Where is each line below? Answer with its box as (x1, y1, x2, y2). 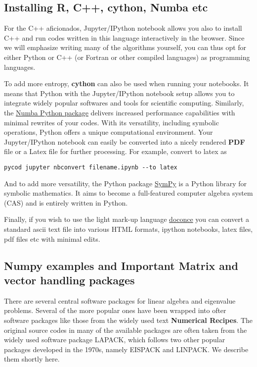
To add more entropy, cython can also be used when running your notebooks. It (4, 78, 249, 89)
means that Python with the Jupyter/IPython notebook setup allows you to (4, 88, 235, 98)
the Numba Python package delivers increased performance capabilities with (4, 107, 235, 117)
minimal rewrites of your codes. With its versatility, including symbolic (4, 117, 219, 127)
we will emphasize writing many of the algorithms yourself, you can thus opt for (4, 42, 247, 52)
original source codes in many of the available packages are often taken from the (4, 324, 247, 335)
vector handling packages (4, 272, 135, 287)
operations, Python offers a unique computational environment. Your (4, 127, 213, 137)
